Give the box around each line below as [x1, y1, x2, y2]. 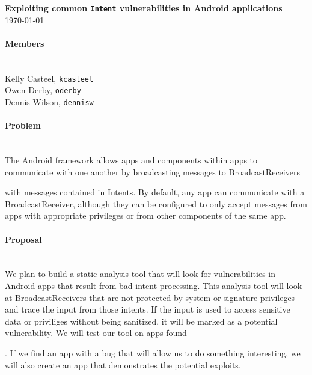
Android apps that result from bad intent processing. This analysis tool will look [5, 279, 302, 291]
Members [5, 37, 44, 49]
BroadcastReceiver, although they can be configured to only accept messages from [5, 197, 307, 210]
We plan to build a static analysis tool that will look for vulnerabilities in [5, 267, 276, 280]
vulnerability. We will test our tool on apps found [5, 326, 187, 339]
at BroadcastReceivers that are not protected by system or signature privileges [5, 291, 295, 303]
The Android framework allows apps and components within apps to [5, 154, 258, 166]
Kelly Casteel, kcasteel [5, 72, 94, 84]
